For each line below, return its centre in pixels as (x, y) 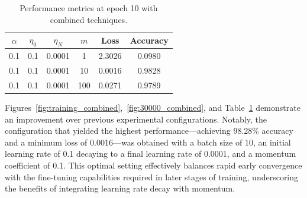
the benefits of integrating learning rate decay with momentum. (120, 188)
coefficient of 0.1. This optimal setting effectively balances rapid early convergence (153, 165)
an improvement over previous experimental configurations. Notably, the (136, 119)
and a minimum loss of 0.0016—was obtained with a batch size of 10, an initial (148, 142)
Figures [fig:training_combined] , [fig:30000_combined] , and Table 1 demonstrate (153, 108)
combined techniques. (89, 19)
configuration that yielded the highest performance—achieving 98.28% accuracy (149, 131)
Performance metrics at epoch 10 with (89, 8)
